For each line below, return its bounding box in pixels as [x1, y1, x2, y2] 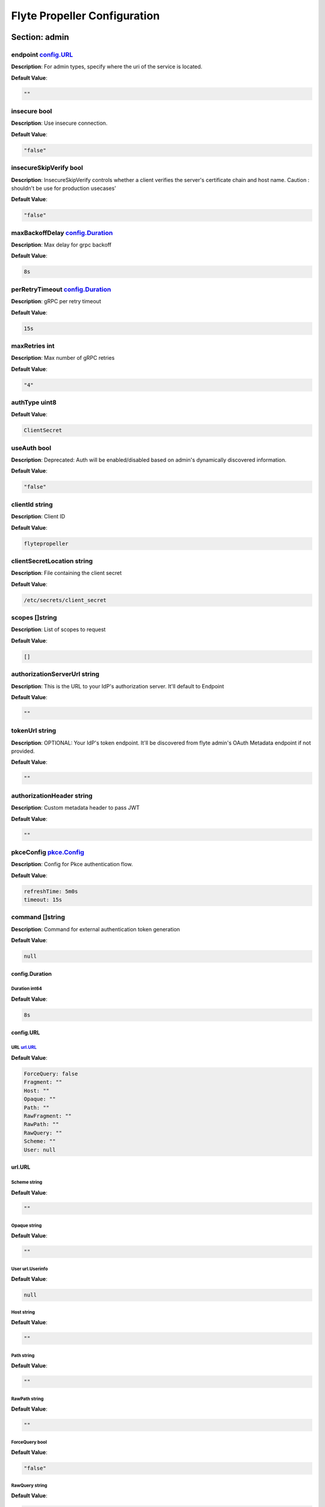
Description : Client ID [11, 513, 66, 520]
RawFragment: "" [23, 1112, 72, 1119]
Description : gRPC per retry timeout [11, 298, 102, 305]
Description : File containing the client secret [11, 570, 122, 577]
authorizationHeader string [11, 791, 93, 800]
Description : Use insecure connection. [11, 119, 108, 127]
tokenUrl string [11, 726, 57, 735]
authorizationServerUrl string [11, 670, 99, 678]
